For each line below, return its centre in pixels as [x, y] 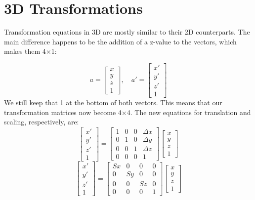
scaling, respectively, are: [42, 122]
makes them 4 [25, 51]
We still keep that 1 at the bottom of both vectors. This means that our [113, 102]
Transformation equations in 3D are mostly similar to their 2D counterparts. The [127, 32]
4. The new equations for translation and [189, 112]
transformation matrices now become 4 [63, 112]
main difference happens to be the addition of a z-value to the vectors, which [120, 41]
